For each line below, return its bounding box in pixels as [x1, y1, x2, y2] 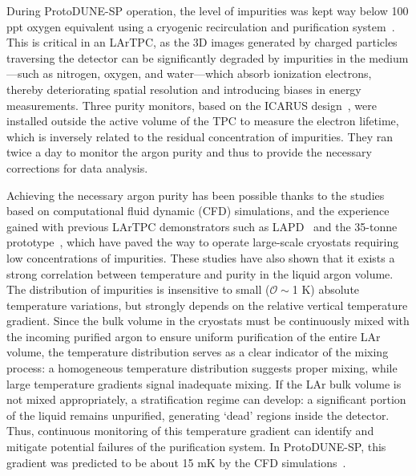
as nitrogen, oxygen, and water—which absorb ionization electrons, [42, 65, 372, 82]
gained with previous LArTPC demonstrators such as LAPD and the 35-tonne [6, 218, 398, 234]
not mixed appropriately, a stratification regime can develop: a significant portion [6, 391, 406, 408]
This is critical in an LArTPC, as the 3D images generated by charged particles [6, 34, 398, 51]
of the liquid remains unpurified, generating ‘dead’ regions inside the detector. [6, 406, 390, 423]
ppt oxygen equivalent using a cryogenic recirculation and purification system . [6, 18, 395, 35]
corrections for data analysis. [6, 159, 148, 176]
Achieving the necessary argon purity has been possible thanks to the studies [6, 186, 385, 203]
